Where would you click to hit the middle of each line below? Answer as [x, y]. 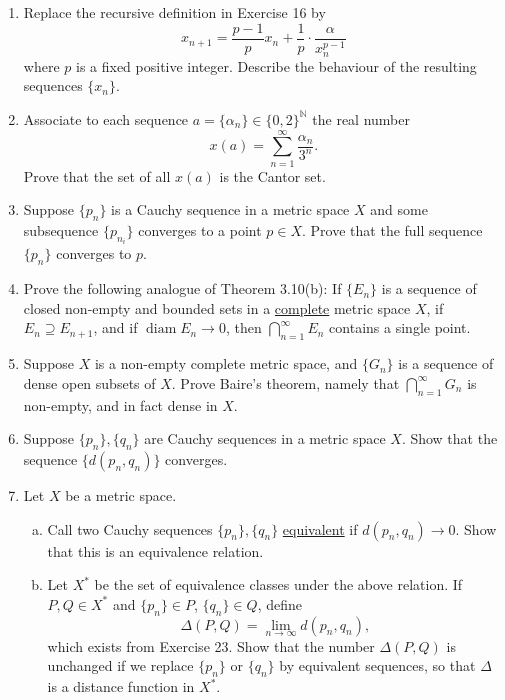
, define [279, 603]
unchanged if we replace [120, 665]
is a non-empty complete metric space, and [226, 363]
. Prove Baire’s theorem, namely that [285, 382]
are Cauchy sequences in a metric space [265, 438]
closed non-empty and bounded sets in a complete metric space [217, 307]
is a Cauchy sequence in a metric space [230, 209]
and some [399, 209]
